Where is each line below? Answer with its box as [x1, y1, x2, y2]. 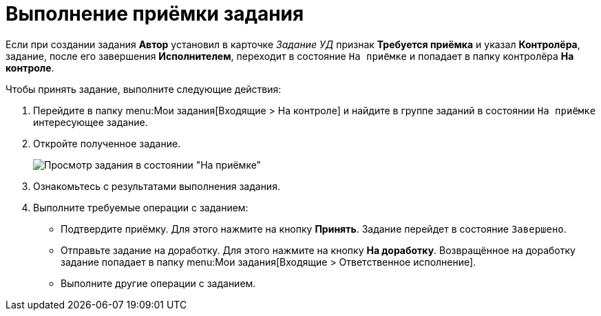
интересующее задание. [33, 116, 148, 128]
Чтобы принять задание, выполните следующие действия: [6, 83, 282, 95]
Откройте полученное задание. [33, 137, 181, 149]
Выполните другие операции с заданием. [61, 277, 256, 289]
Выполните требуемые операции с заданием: [33, 201, 249, 213]
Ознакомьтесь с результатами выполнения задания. [33, 180, 280, 192]
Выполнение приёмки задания [6, 2, 304, 25]
